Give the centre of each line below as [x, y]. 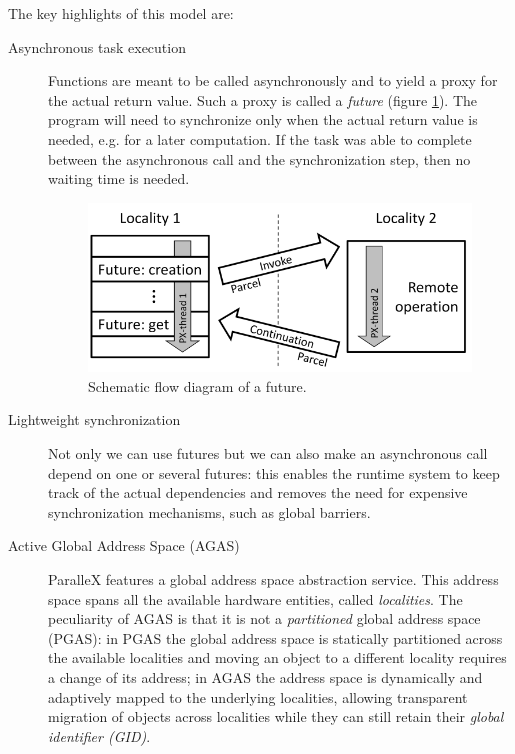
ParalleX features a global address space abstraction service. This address [273, 578]
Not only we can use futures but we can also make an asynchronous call [268, 452]
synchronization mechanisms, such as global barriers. [209, 511]
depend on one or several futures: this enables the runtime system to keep [274, 472]
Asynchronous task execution [97, 46]
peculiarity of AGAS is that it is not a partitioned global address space [264, 618]
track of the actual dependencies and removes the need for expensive [258, 492]
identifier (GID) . [99, 735]
